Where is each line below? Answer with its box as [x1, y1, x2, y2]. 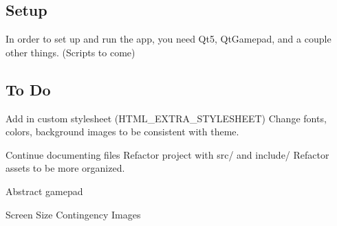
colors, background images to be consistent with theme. [6, 124, 239, 139]
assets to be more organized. [6, 161, 125, 175]
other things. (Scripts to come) [6, 45, 135, 59]
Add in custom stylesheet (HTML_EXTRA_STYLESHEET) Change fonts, [6, 111, 327, 125]
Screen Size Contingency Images [6, 207, 141, 221]
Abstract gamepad [6, 183, 83, 198]
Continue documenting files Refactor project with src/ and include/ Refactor [6, 147, 329, 161]
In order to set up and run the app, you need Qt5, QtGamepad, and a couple [6, 32, 331, 46]
